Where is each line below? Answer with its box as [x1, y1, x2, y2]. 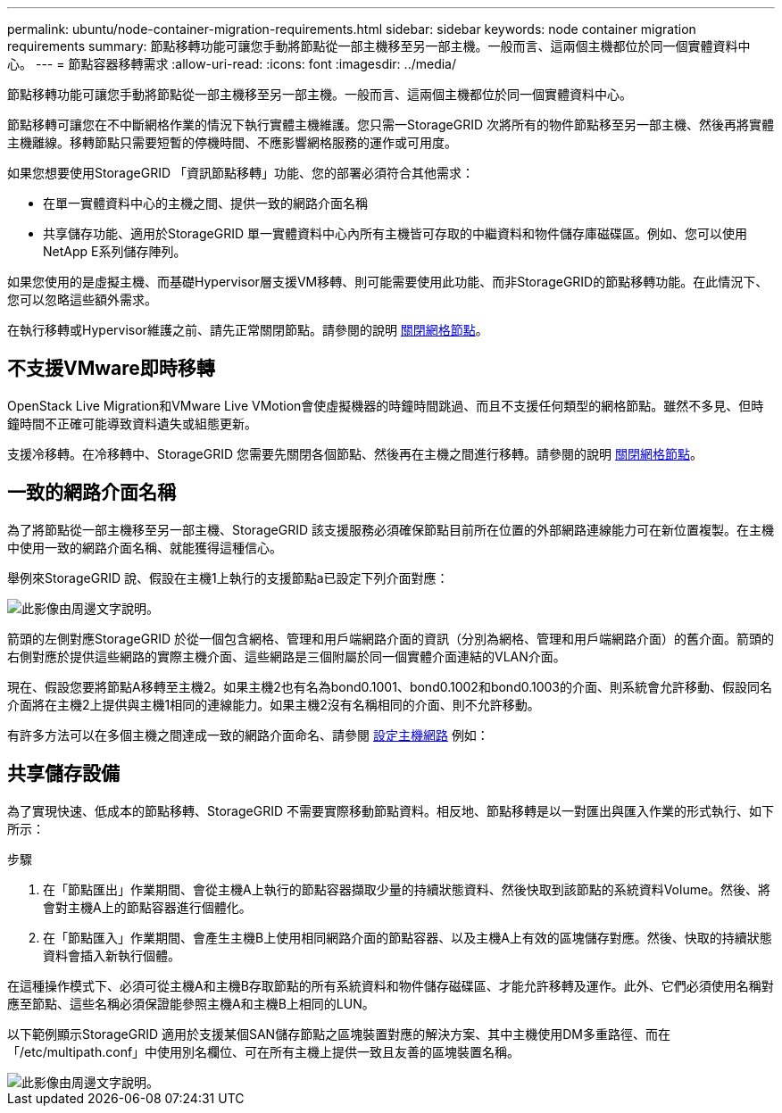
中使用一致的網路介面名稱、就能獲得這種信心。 [7, 539, 282, 555]
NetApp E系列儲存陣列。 [43, 244, 187, 259]
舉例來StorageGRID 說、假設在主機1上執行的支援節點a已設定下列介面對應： [7, 569, 449, 586]
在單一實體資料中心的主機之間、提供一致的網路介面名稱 [43, 195, 368, 211]
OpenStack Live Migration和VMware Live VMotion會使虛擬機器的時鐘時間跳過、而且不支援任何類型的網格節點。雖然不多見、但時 [7, 397, 764, 413]
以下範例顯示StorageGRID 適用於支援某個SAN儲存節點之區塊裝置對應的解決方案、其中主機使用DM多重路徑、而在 [7, 1026, 670, 1042]
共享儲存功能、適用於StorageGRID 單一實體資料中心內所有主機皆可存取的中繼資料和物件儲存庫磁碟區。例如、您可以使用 [43, 226, 747, 241]
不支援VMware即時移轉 [7, 357, 215, 380]
